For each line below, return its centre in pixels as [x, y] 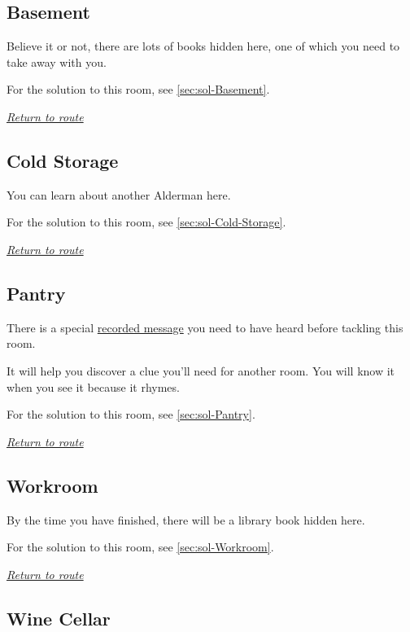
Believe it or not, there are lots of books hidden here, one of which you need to [203, 46]
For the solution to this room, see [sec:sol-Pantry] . [131, 414]
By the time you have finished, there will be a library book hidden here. [186, 519]
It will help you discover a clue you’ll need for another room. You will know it [201, 370]
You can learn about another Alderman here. [119, 194]
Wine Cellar [59, 618]
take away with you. [57, 61]
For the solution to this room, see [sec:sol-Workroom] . [140, 547]
